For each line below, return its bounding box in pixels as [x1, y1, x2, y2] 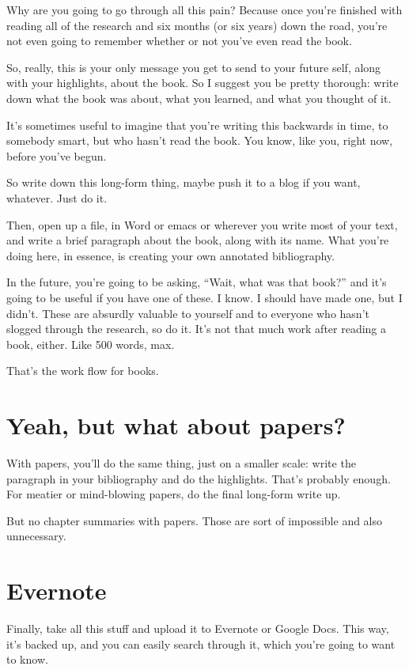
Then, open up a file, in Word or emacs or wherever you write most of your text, [6, 216, 398, 233]
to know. [6, 651, 48, 668]
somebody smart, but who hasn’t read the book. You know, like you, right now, [6, 132, 393, 149]
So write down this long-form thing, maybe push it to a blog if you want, [6, 174, 361, 191]
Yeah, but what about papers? [6, 409, 346, 441]
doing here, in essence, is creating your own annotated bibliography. [6, 247, 335, 263]
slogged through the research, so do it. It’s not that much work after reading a [6, 320, 387, 337]
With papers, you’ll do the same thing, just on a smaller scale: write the [6, 455, 356, 471]
